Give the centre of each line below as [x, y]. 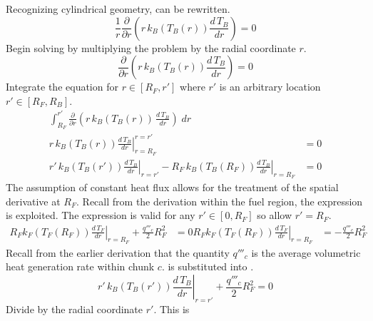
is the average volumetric [306, 252]
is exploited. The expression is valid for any [101, 215]
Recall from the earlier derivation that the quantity [118, 252]
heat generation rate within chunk [80, 266]
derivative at [33, 201]
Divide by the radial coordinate [75, 309]
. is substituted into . [208, 266]
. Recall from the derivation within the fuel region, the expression [220, 201]
